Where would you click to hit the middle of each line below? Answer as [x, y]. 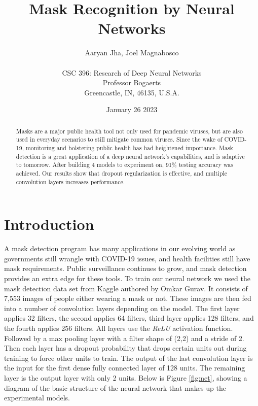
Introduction [49, 224]
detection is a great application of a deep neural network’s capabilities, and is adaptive [130, 156]
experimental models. [37, 398]
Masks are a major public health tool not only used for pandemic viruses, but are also [129, 131]
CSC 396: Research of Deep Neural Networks [132, 72]
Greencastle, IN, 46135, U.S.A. [132, 92]
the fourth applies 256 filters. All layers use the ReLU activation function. [119, 328]
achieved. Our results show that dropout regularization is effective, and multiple [122, 173]
